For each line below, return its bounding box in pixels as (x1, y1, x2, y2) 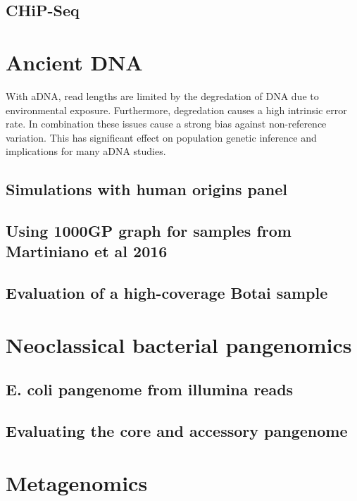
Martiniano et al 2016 (6, 240, 168, 262)
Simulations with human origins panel (6, 178, 287, 200)
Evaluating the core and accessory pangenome (6, 420, 348, 442)
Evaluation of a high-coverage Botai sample (6, 282, 328, 304)
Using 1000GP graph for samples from (6, 220, 292, 242)
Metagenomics (6, 468, 148, 497)
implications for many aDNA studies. (6, 144, 166, 159)
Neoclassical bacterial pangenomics (6, 330, 352, 359)
